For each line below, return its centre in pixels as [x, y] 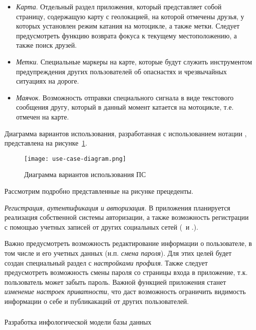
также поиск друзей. [46, 45]
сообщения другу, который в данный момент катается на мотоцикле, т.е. [125, 107]
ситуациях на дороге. [47, 81]
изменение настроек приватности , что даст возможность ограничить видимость [125, 291]
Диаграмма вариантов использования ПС [85, 174]
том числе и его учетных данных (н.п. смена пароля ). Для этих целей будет [118, 253]
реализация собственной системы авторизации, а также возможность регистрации [127, 217]
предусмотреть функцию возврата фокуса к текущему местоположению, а [127, 35]
